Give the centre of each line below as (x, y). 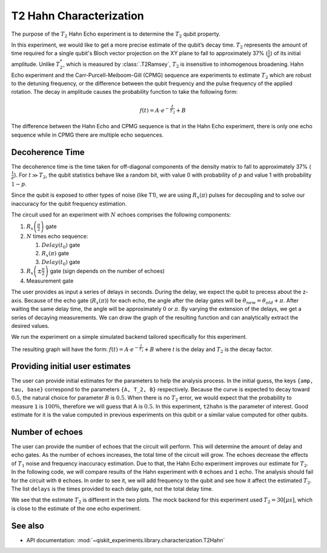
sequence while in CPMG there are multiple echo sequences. (87, 135)
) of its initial (286, 53)
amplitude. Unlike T (36, 64)
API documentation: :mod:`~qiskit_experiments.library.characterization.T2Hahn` (126, 540)
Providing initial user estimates (71, 366)
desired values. (30, 326)
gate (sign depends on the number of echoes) (107, 271)
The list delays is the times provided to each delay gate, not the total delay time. (112, 489)
